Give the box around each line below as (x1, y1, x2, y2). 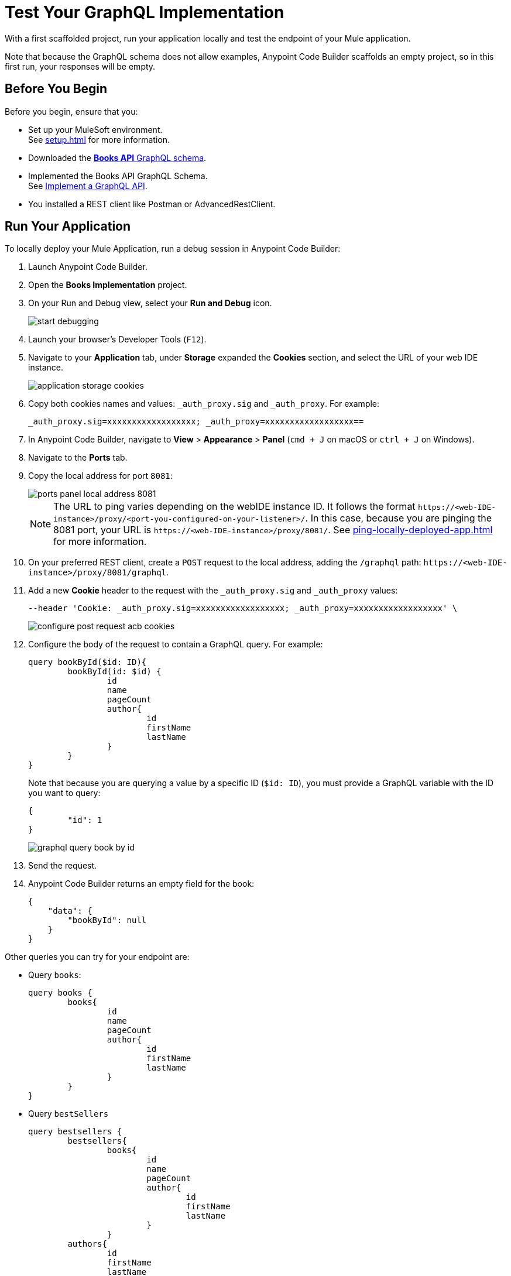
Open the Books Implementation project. (28, 280, 187, 290)
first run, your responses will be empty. (5, 61, 156, 71)
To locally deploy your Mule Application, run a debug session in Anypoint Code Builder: (5, 243, 341, 254)
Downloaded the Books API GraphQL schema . (28, 152, 207, 163)
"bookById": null (67, 915, 147, 925)
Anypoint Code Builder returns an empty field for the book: (28, 879, 255, 889)
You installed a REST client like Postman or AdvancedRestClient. (28, 198, 276, 209)
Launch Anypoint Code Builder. (28, 262, 148, 272)
